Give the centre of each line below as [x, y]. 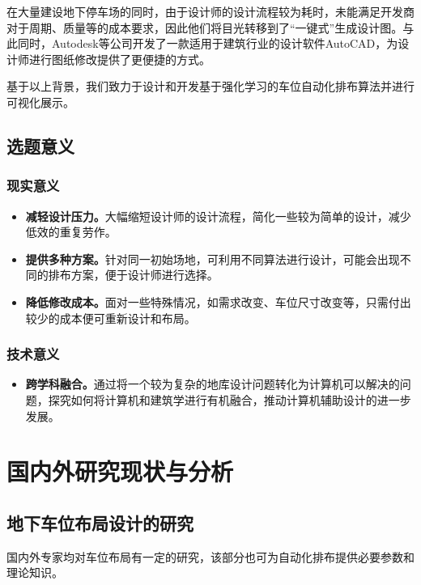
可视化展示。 [40, 102]
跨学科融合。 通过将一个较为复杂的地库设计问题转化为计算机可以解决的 [213, 384]
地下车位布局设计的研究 [100, 522]
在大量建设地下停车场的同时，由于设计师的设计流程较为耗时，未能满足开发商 [210, 11]
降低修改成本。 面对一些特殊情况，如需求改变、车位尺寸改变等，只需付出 [218, 301]
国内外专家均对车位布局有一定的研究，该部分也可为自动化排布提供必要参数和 [210, 556]
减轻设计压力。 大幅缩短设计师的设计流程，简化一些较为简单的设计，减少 [218, 216]
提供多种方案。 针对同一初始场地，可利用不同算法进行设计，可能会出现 [213, 259]
